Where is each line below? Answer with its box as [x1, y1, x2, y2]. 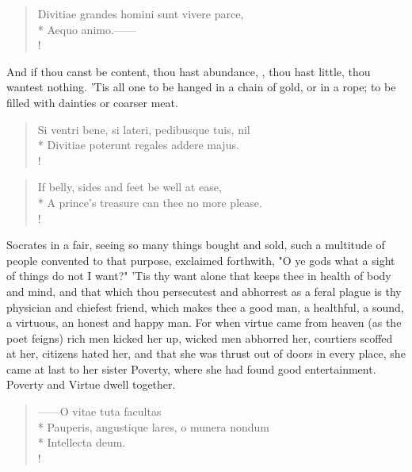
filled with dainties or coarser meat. [6, 94, 178, 110]
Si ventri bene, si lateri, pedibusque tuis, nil [37, 121, 250, 137]
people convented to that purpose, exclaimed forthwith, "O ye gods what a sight [6, 251, 395, 268]
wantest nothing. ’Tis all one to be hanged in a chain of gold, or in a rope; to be [6, 79, 396, 95]
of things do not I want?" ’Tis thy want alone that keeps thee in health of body [6, 267, 391, 284]
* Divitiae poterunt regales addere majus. [37, 136, 239, 153]
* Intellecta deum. [37, 434, 126, 451]
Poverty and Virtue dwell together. [6, 376, 176, 393]
